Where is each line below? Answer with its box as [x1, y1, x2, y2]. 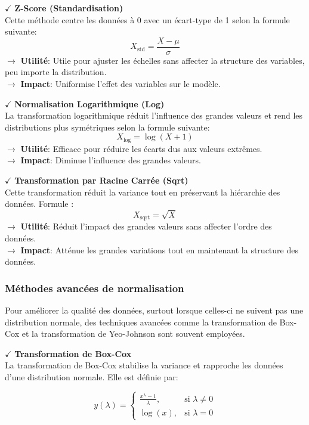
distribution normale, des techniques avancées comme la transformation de [5, 315, 277, 328]
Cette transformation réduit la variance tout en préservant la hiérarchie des [5, 185, 280, 198]
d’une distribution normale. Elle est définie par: [5, 371, 178, 383]
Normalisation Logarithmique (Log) [14, 97, 165, 110]
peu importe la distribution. [5, 66, 107, 78]
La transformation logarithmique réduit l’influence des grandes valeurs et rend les [5, 109, 303, 122]
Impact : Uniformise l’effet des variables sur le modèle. [20, 77, 221, 90]
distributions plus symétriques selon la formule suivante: [5, 120, 210, 133]
